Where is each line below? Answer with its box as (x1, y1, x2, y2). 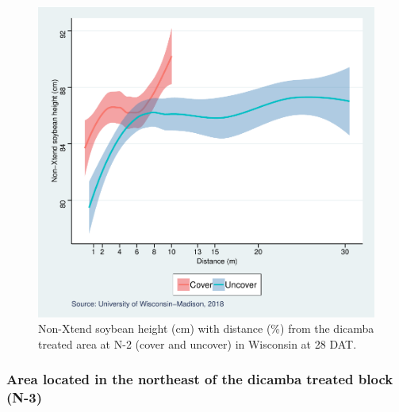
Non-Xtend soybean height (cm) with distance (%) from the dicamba (38, 320, 374, 337)
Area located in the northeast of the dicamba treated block (6, 369, 393, 389)
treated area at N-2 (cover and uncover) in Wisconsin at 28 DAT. (38, 335, 357, 352)
